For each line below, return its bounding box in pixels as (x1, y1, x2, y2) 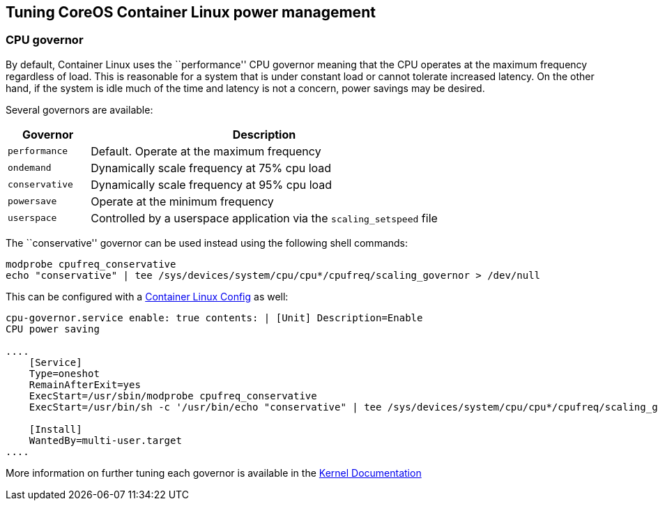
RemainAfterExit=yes (29, 378, 141, 390)
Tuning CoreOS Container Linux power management (6, 3, 376, 21)
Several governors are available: (6, 103, 153, 116)
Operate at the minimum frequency (91, 194, 274, 208)
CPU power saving (6, 323, 100, 335)
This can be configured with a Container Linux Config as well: (6, 290, 289, 302)
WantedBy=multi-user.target (29, 434, 182, 446)
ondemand (8, 162, 52, 174)
